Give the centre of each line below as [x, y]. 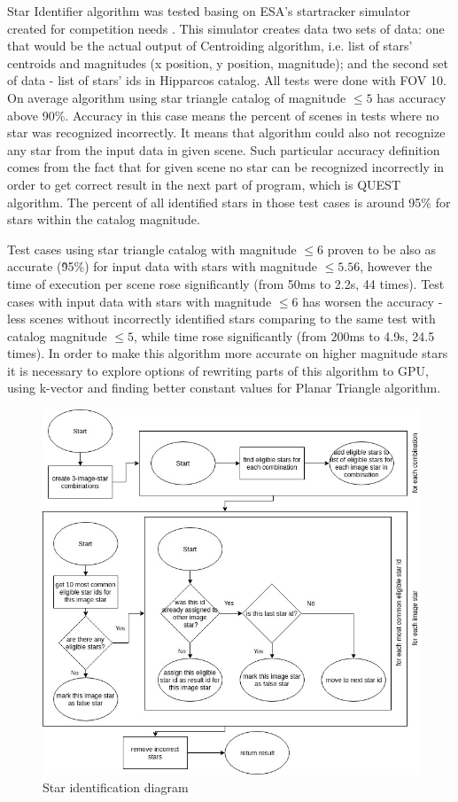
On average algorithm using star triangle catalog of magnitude [177, 97]
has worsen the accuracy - [373, 301]
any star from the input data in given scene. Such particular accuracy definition [224, 149]
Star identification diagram [116, 786]
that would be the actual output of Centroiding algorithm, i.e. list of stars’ [210, 46]
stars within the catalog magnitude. [104, 219]
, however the [396, 266]
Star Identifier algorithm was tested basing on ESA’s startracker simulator [209, 11]
